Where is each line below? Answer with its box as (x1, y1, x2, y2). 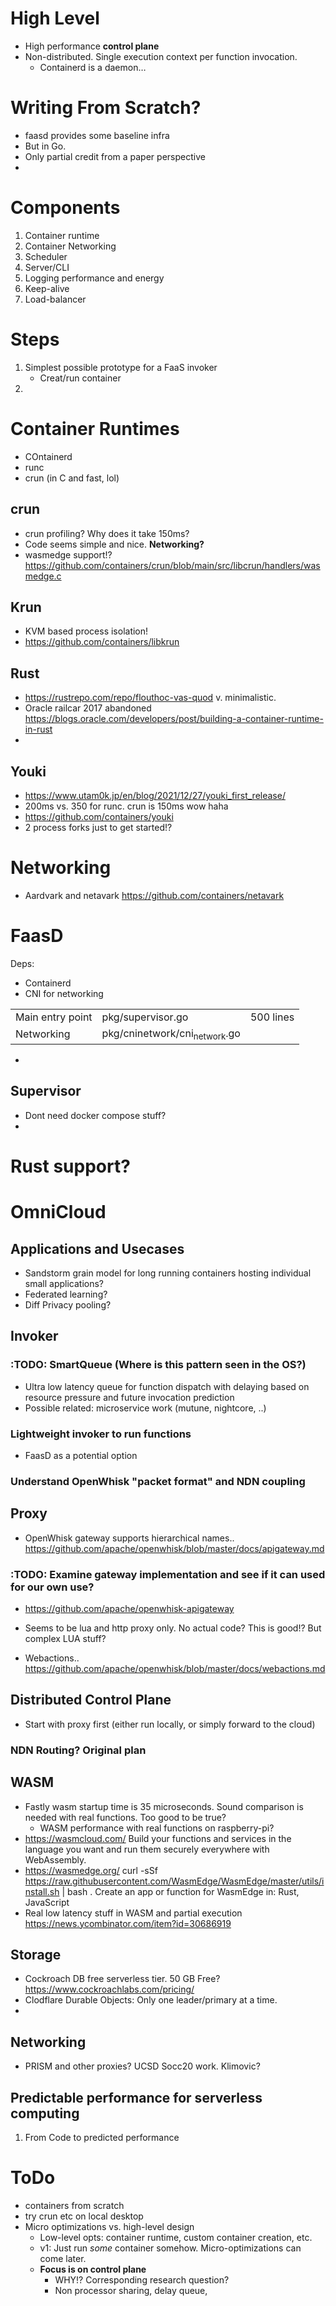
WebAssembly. (24, 1853, 87, 1866)
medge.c (24, 570, 62, 582)
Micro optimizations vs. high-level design (24, 2220, 195, 2232)
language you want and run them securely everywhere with (24, 1843, 270, 1855)
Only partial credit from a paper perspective (24, 150, 206, 162)
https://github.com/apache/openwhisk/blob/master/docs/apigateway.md (24, 1542, 325, 1554)
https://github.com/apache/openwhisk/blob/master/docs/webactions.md (24, 1663, 326, 1675)
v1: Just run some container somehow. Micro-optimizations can (39, 2242, 302, 2254)
